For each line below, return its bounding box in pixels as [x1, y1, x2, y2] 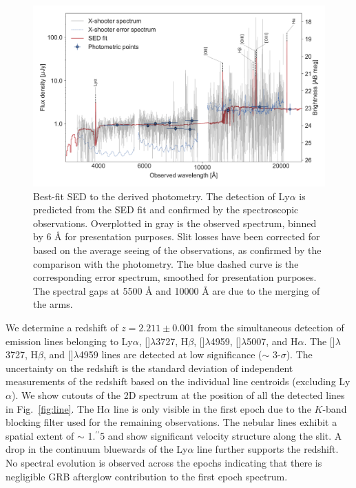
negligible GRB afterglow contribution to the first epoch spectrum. [6, 469, 288, 483]
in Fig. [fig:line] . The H [6, 401, 105, 416]
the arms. [33, 297, 73, 311]
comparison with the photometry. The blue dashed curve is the [33, 256, 299, 271]
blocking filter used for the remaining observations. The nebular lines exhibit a [6, 415, 337, 429]
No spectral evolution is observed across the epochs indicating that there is [6, 455, 322, 469]
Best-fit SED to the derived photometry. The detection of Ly [33, 188, 290, 203]
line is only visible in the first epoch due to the [113, 401, 311, 416]
